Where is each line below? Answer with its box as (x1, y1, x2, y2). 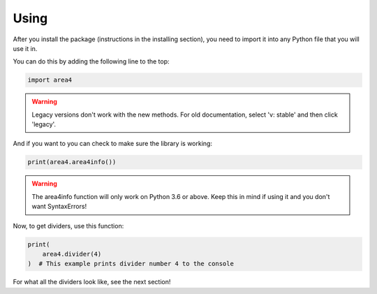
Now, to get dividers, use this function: (13, 221, 124, 230)
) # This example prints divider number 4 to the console (27, 260, 234, 268)
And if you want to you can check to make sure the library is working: (13, 140, 213, 148)
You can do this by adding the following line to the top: (13, 57, 170, 66)
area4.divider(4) (42, 250, 102, 258)
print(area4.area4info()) (27, 158, 117, 166)
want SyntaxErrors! (31, 203, 87, 211)
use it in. (13, 44, 38, 52)
